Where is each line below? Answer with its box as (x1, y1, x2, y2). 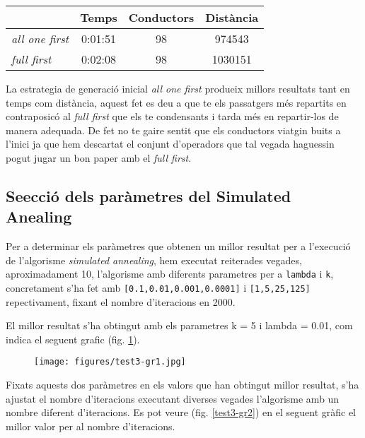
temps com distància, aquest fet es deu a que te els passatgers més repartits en (6, 95, 347, 109)
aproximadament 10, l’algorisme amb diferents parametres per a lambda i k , (6, 266, 334, 281)
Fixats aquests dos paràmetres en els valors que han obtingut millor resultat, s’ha (6, 377, 359, 392)
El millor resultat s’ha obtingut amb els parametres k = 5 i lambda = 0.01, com (6, 318, 353, 333)
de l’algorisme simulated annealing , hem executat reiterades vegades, (6, 252, 302, 267)
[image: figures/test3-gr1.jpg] (34, 357, 186, 367)
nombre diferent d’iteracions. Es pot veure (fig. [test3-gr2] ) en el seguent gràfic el (6, 405, 357, 420)
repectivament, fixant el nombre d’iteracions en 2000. (6, 294, 236, 309)
